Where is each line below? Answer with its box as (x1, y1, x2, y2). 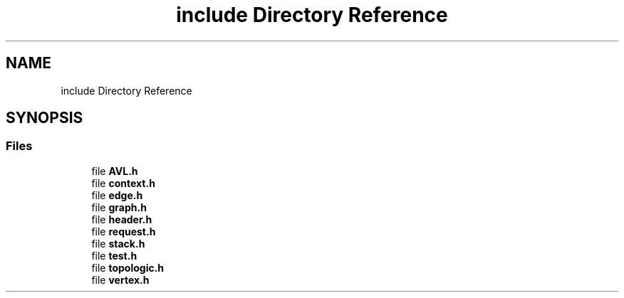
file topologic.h (91, 261, 165, 274)
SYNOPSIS (6, 109, 83, 127)
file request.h (91, 225, 156, 238)
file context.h (91, 176, 155, 189)
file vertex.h (91, 273, 150, 286)
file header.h (91, 213, 152, 225)
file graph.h (91, 201, 147, 213)
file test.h (91, 249, 137, 262)
